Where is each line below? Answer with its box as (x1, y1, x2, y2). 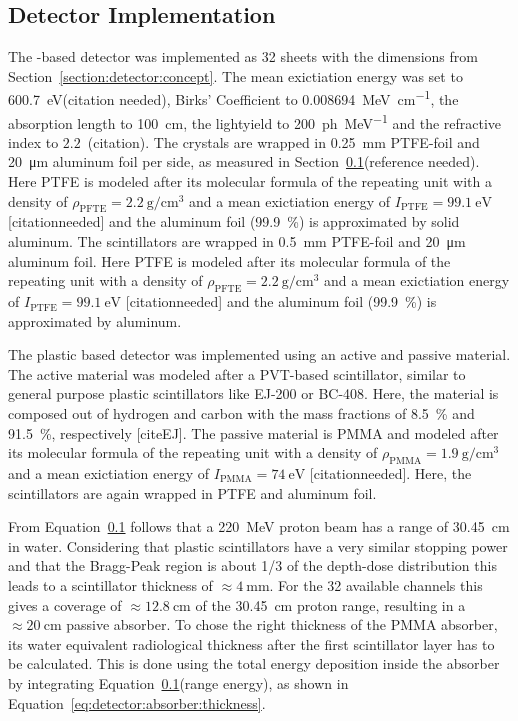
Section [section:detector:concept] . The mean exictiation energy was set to (8, 65, 463, 86)
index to (8, 131, 59, 152)
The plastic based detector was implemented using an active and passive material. (8, 344, 511, 365)
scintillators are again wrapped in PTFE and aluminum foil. (8, 482, 377, 503)
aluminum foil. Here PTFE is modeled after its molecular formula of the (8, 250, 451, 271)
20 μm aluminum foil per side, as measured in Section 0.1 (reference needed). (8, 151, 480, 172)
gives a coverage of (8, 594, 122, 615)
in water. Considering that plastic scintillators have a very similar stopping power (8, 535, 508, 556)
